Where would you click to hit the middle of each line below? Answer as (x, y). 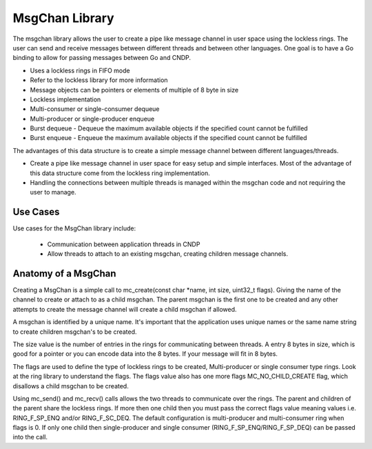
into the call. (30, 437)
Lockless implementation (65, 99)
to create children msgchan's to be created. (75, 332)
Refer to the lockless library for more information (99, 80)
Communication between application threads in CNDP (124, 244)
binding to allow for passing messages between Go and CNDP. (102, 58)
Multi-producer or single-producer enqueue (92, 119)
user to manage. (53, 192)
